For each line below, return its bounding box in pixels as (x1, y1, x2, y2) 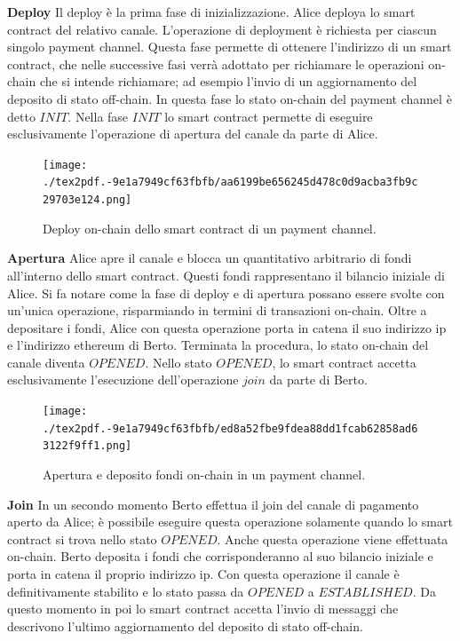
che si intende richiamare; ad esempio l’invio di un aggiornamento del (39, 72, 417, 91)
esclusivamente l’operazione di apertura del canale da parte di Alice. (7, 124, 378, 143)
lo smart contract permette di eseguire (164, 107, 373, 125)
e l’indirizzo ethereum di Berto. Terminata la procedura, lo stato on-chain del (7, 336, 429, 354)
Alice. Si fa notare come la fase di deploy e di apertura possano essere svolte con (7, 283, 445, 302)
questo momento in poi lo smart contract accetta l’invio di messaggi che (7, 599, 399, 618)
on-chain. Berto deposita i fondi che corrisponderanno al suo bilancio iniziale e (7, 547, 433, 566)
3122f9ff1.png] (43, 439, 132, 453)
